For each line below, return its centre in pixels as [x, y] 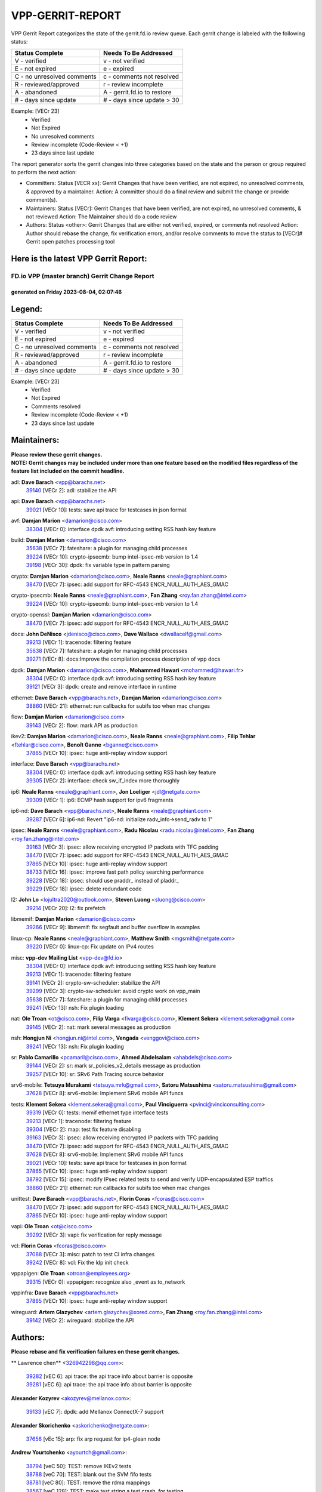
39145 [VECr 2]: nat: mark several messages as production [98, 1027]
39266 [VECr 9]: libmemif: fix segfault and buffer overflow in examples [113, 927]
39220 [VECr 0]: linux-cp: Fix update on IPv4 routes [90, 947]
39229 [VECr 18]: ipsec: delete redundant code [84, 889]
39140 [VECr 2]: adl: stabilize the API [71, 491]
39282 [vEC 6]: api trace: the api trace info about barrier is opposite [109, 1376]
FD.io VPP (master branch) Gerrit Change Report [83, 276]
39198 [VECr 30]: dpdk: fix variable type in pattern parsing [98, 565]
